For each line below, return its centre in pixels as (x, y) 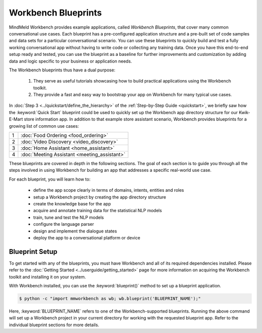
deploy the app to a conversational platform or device (87, 237)
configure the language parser (64, 224)
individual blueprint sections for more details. (54, 325)
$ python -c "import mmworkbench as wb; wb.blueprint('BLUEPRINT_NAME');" (110, 298)
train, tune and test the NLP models (69, 217)
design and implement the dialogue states (75, 231)
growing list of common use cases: (44, 126)
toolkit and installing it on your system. (47, 277)
